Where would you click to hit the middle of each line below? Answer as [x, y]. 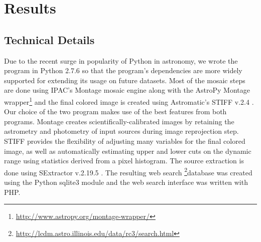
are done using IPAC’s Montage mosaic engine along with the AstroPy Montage [127, 90]
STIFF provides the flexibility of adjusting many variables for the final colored [125, 141]
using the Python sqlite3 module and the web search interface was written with [126, 182]
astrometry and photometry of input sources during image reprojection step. [121, 131]
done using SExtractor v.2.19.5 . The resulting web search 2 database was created [128, 171]
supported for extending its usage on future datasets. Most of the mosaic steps [125, 80]
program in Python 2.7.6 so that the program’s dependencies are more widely [123, 70]
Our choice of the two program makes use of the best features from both [115, 111]
